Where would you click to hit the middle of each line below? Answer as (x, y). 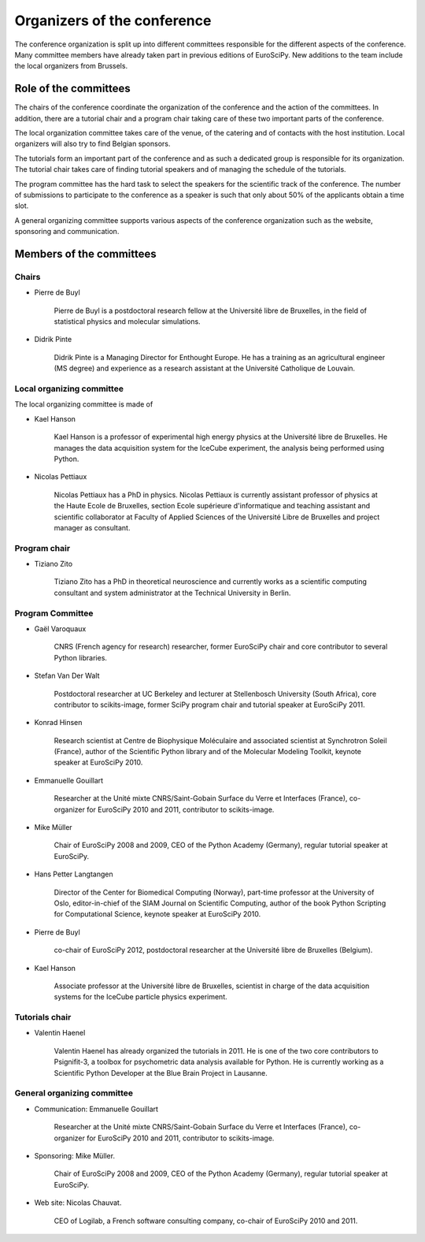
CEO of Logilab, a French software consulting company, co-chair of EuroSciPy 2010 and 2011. (206, 1221)
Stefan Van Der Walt (67, 676)
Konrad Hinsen (58, 723)
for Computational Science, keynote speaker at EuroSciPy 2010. (157, 914)
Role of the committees (73, 89)
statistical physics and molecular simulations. (127, 322)
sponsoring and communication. (67, 232)
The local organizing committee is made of (84, 404)
